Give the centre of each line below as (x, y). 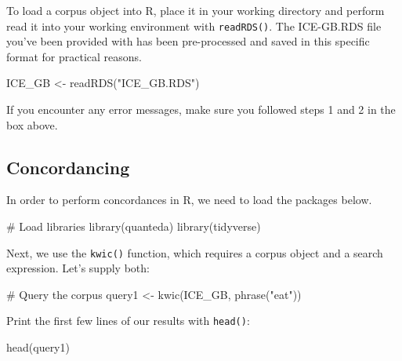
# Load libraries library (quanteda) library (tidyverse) (134, 226)
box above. (32, 124)
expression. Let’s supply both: (78, 268)
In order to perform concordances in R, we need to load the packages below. (189, 200)
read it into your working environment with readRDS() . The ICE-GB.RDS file (194, 26)
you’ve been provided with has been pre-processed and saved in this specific (188, 41)
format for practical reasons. (74, 56)
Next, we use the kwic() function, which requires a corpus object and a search (195, 252)
